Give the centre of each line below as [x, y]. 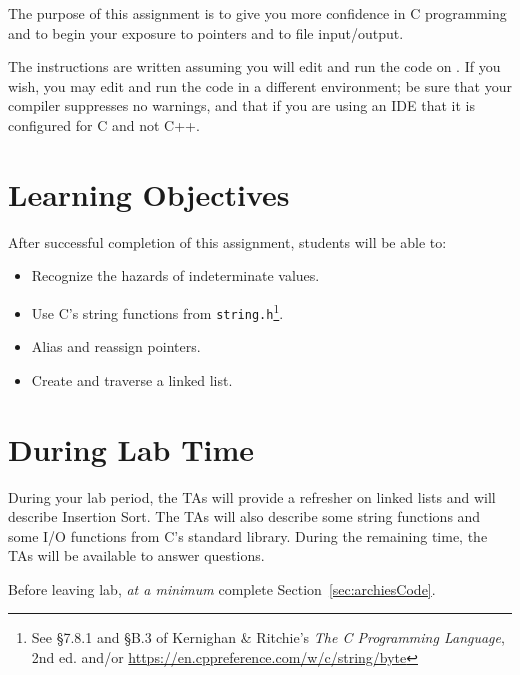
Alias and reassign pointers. [116, 346]
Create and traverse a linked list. [132, 379]
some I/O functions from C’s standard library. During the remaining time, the [248, 535]
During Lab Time [131, 448]
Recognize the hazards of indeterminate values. [175, 275]
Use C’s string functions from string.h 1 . [157, 311]
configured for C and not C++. [104, 124]
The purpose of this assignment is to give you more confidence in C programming [257, 13]
